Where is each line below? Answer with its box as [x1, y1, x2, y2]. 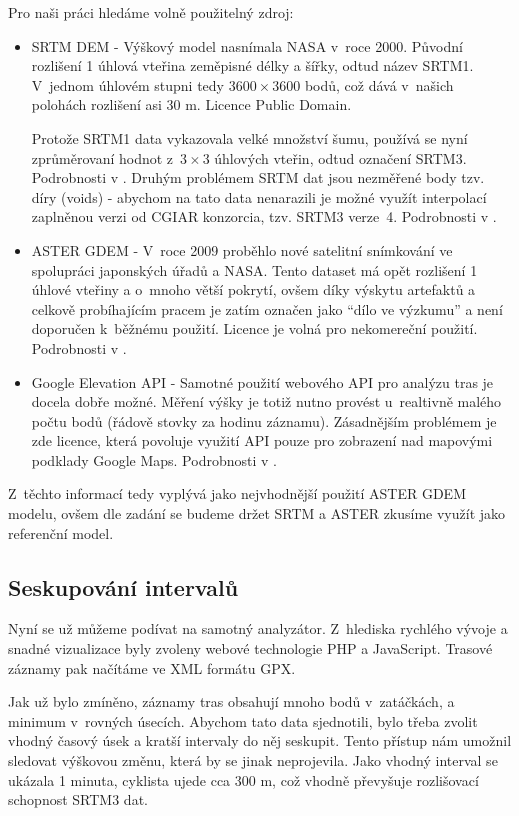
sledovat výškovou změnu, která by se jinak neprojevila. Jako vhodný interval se [8, 750, 498, 771]
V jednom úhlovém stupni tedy [31, 74, 225, 95]
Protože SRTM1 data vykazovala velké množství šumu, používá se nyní [31, 127, 468, 148]
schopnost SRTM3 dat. [8, 789, 148, 810]
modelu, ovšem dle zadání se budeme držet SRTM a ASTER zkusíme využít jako [8, 503, 506, 524]
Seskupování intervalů [8, 571, 239, 602]
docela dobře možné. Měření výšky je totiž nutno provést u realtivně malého [31, 391, 502, 412]
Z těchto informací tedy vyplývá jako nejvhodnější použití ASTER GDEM [8, 483, 466, 504]
